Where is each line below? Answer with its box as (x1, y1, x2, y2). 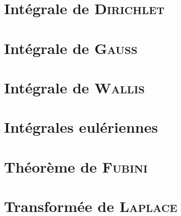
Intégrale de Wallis (4, 77, 145, 97)
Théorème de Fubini (4, 156, 148, 177)
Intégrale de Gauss (4, 37, 138, 58)
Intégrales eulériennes (4, 117, 158, 137)
